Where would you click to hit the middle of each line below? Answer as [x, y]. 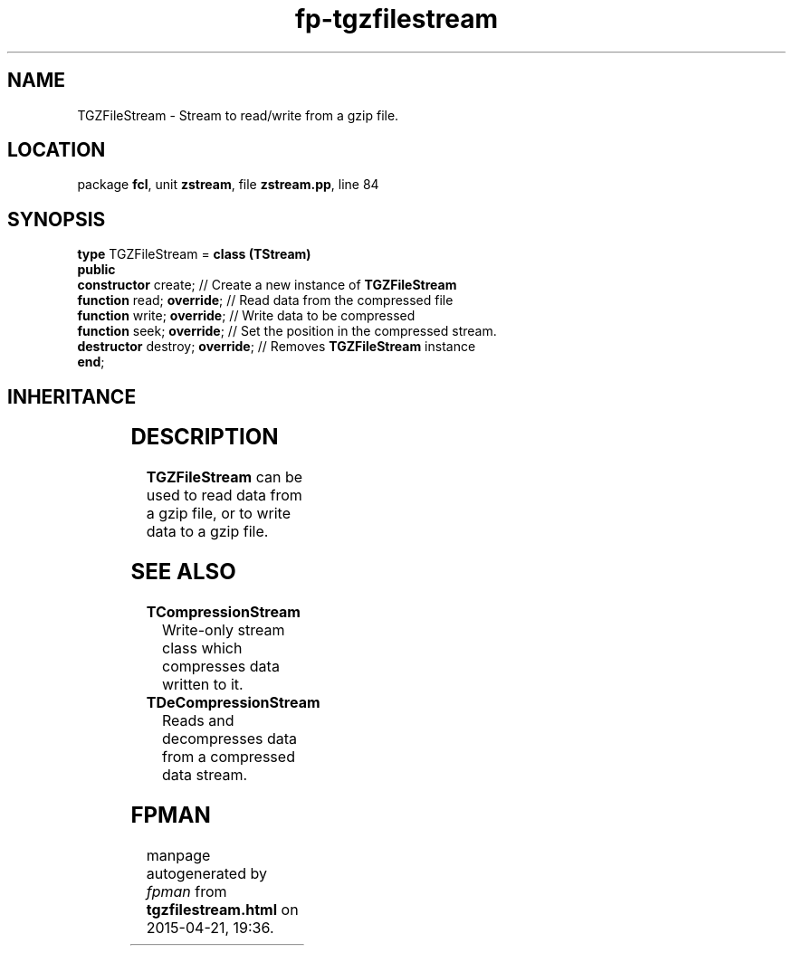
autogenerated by [206, 873]
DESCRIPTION [205, 437]
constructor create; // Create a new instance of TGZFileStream [267, 285]
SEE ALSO [183, 571]
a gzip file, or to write [218, 514]
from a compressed [229, 756]
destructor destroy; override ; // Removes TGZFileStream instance [277, 347]
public [96, 270]
